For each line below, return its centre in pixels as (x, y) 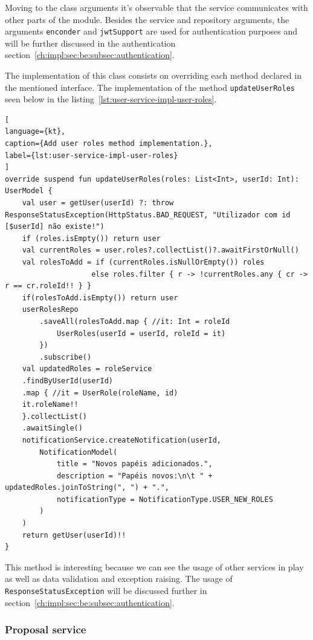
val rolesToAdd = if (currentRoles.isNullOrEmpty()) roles (143, 262)
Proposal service (46, 629)
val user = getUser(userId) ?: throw (98, 203)
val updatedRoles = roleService (87, 369)
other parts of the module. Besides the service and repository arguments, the (147, 19)
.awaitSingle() (52, 428)
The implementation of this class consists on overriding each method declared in (153, 75)
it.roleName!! (50, 405)
